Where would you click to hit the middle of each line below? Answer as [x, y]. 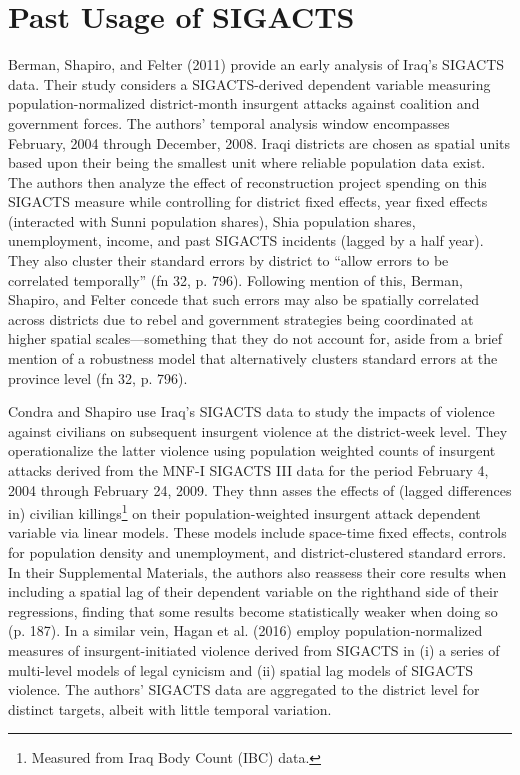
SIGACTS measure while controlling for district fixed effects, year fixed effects [248, 201]
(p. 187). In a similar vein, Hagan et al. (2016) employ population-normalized [245, 630]
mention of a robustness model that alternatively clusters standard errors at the [253, 358]
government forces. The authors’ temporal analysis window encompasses [229, 122]
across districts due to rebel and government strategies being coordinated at [241, 318]
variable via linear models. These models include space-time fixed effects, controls [257, 532]
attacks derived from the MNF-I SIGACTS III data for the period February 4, [248, 470]
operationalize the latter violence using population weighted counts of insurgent [252, 450]
